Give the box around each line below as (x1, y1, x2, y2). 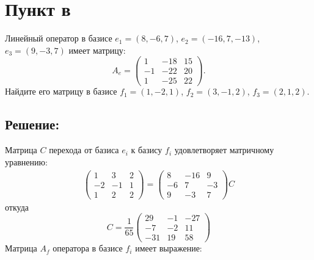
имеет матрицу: (68, 43, 126, 56)
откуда (5, 200, 29, 213)
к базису (131, 143, 162, 156)
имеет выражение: (135, 242, 202, 255)
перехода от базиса (49, 143, 119, 156)
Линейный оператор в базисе (5, 32, 112, 45)
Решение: (5, 115, 60, 134)
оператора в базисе (53, 242, 123, 255)
